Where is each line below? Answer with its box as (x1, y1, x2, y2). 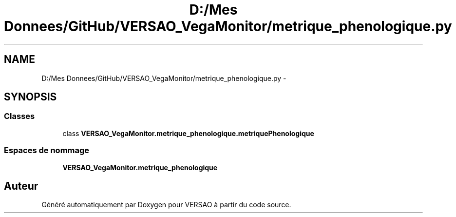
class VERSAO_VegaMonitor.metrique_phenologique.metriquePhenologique (62, 129, 314, 138)
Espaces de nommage (4, 145, 90, 156)
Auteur (4, 179, 38, 192)
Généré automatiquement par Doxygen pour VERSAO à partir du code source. (41, 200, 291, 209)
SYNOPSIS (4, 91, 57, 103)
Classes (4, 111, 35, 121)
